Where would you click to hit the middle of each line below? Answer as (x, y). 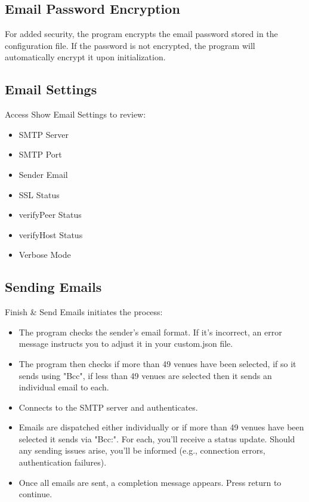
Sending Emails (53, 287)
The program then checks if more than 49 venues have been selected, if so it (157, 363)
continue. (35, 494)
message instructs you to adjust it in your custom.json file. (126, 344)
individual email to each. (64, 387)
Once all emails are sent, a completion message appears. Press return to (150, 482)
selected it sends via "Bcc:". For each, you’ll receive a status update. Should (157, 438)
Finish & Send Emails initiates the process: (84, 312)
